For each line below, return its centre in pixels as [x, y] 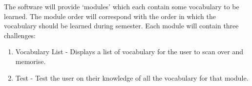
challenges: [20, 35]
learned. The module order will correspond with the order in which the [110, 16]
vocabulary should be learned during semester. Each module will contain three [121, 26]
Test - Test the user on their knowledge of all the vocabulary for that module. [132, 77]
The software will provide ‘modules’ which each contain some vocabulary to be [122, 6]
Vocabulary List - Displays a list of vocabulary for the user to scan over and [129, 52]
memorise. [31, 61]
